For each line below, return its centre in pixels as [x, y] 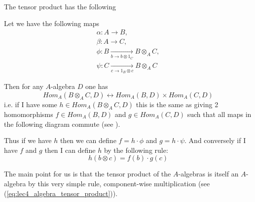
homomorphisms [29, 114]
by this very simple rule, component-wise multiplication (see [119, 183]
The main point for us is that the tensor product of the [88, 174]
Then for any [24, 86]
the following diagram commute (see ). [62, 124]
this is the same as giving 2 [177, 104]
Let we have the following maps [52, 23]
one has [96, 86]
